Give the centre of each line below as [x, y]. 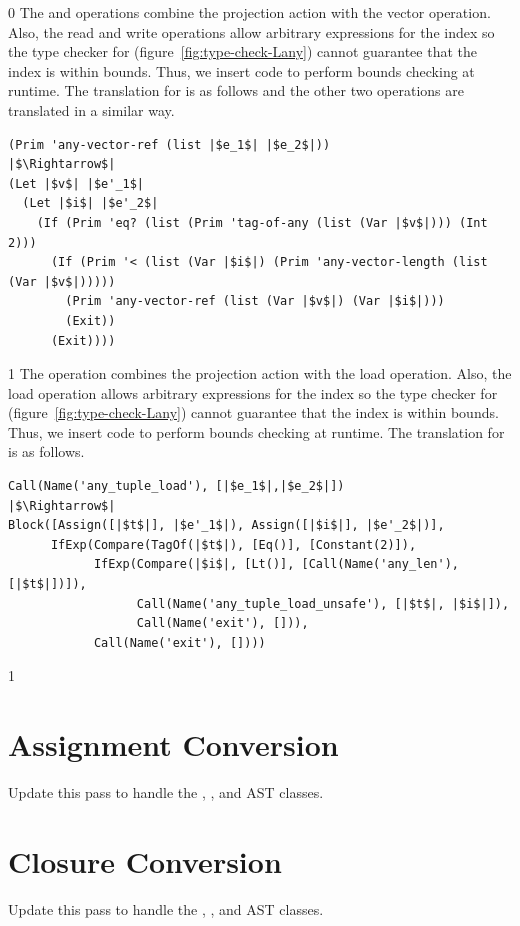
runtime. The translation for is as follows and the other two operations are [236, 90]
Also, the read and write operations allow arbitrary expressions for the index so [251, 31]
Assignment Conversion [173, 744]
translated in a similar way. [91, 109]
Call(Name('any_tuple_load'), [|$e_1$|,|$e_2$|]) [176, 486]
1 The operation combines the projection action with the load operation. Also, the [260, 373]
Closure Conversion [145, 860]
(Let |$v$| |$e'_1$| [76, 183]
